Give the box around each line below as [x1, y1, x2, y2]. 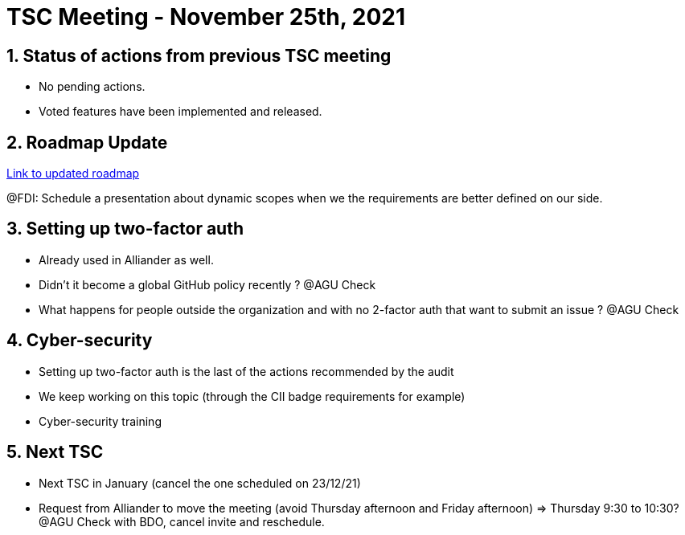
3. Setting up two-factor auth [6, 218, 244, 239]
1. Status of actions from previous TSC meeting [6, 45, 392, 66]
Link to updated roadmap [6, 166, 140, 181]
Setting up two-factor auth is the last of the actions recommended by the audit [39, 364, 454, 378]
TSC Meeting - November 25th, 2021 [6, 3, 406, 31]
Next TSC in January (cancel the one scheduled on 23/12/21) [39, 476, 361, 490]
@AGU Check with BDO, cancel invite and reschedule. [39, 514, 325, 529]
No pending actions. [39, 80, 146, 94]
